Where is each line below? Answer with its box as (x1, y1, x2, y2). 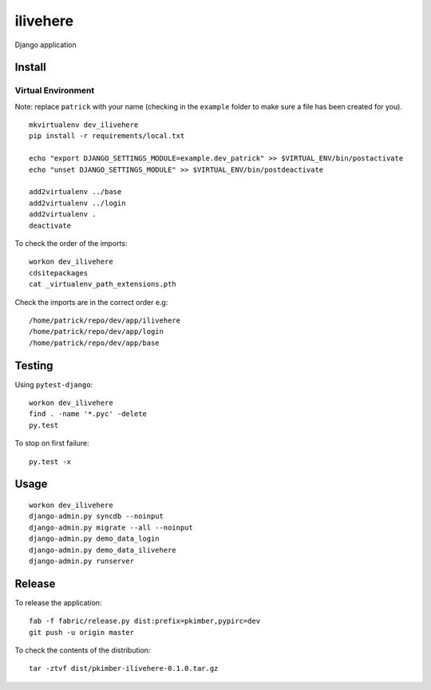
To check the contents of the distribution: (14, 645, 151, 655)
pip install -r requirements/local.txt (29, 132, 185, 141)
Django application (14, 40, 77, 50)
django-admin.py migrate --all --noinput (29, 523, 193, 532)
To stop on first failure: (14, 438, 89, 448)
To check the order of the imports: (14, 239, 128, 248)
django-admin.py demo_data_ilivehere (29, 545, 177, 554)
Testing (14, 359, 53, 372)
